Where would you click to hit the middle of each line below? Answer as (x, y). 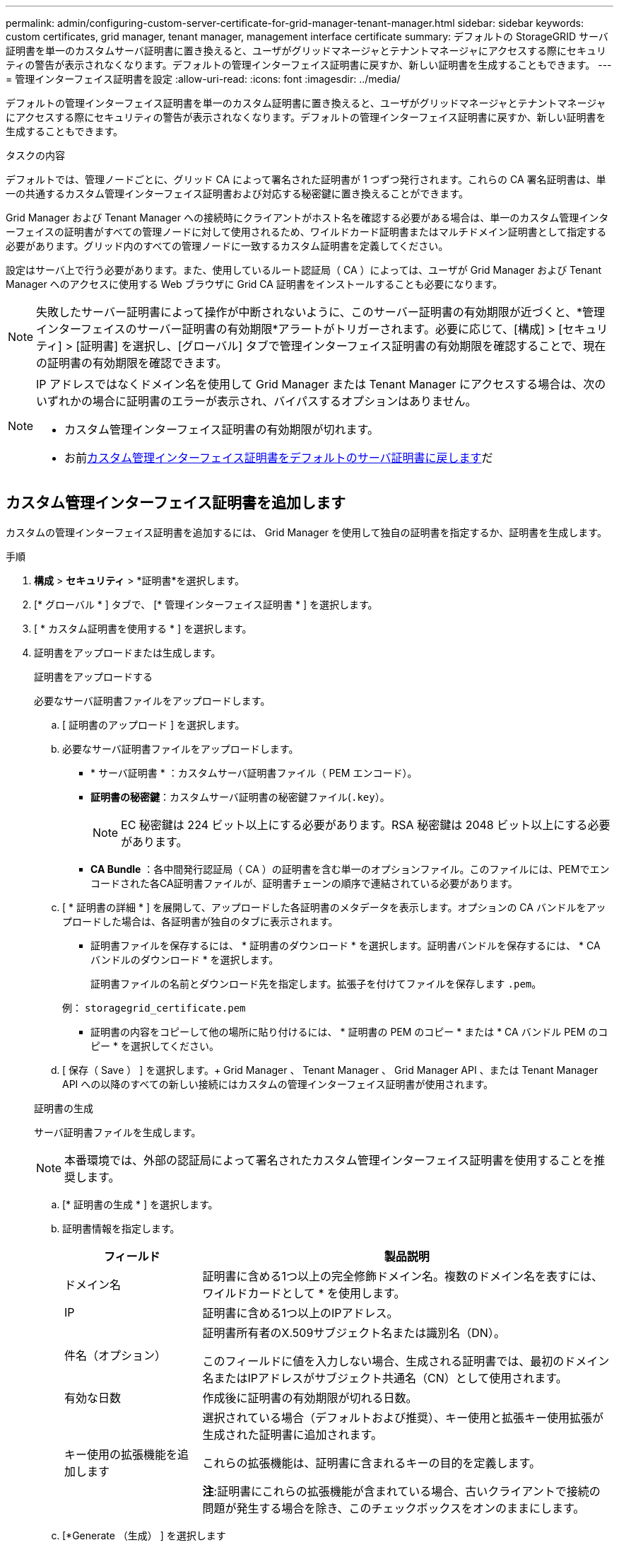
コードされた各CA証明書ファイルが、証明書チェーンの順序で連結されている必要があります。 (304, 883)
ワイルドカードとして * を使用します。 (304, 1293)
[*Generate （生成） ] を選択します (144, 1535)
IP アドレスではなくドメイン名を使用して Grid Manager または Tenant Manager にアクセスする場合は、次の (321, 384)
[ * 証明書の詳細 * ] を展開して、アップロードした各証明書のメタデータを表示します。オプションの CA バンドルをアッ (334, 907)
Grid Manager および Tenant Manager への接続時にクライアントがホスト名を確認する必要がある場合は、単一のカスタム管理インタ (307, 218)
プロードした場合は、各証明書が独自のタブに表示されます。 (200, 921)
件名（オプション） (116, 1355)
